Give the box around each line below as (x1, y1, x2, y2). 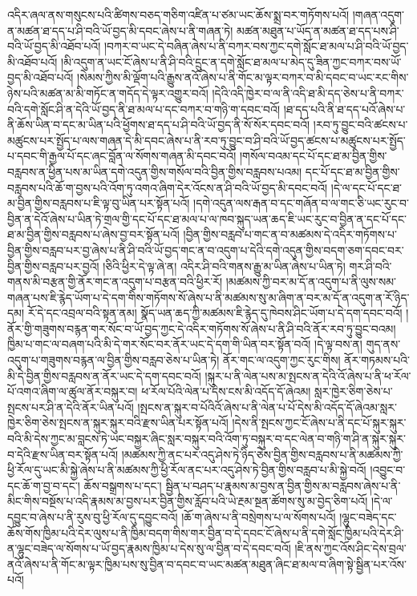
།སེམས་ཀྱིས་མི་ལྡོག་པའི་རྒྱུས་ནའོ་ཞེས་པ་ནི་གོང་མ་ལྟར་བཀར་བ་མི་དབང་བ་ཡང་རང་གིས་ (77, 69, 409, 86)
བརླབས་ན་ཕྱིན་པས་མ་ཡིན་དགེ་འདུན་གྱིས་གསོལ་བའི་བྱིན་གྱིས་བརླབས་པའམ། (7, 163, 302, 179)
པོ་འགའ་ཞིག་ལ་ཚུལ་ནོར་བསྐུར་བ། (7, 383, 138, 400)
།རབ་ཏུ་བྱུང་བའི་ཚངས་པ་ (313, 116, 408, 133)
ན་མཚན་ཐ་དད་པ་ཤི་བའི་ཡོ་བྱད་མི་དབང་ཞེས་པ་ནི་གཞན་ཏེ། (7, 22, 233, 38)
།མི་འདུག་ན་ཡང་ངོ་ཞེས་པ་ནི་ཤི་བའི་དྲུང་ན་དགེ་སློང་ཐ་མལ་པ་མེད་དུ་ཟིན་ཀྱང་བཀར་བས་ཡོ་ (61, 53, 402, 70)
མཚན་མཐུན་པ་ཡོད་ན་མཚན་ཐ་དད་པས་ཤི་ (236, 22, 399, 38)
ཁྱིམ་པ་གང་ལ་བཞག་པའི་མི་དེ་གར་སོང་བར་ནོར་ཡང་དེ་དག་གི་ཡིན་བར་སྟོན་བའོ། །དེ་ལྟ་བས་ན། (7, 336, 362, 352)
